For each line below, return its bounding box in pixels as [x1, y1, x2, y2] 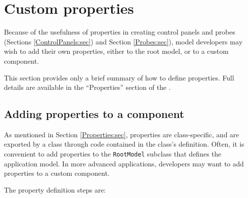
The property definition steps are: [4, 184, 106, 195]
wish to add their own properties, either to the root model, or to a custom [4, 46, 229, 56]
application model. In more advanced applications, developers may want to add [4, 158, 244, 168]
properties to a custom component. [4, 168, 110, 178]
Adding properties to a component [4, 106, 184, 121]
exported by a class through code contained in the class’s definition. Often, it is [4, 139, 245, 149]
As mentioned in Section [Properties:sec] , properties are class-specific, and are [4, 129, 239, 139]
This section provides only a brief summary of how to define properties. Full [4, 72, 234, 82]
